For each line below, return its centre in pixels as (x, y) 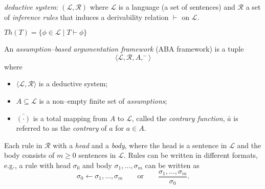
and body (97, 165)
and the (249, 145)
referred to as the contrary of (61, 128)
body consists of (29, 155)
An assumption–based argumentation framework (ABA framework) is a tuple (124, 49)
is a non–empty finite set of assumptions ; (103, 100)
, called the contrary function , (178, 118)
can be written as (172, 165)
